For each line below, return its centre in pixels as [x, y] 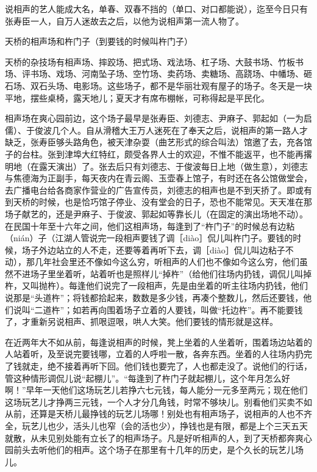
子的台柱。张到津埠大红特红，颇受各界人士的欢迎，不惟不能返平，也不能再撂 [158, 154]
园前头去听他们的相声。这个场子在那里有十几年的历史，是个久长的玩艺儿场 [154, 450]
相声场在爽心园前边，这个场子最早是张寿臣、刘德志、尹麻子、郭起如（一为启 [158, 118]
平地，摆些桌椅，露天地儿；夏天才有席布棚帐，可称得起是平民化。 [137, 97]
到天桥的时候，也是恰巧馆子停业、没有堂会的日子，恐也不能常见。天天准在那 [158, 202]
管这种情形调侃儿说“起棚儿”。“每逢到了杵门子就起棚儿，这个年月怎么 [143, 378]
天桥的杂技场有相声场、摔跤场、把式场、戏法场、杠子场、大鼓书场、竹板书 [154, 61]
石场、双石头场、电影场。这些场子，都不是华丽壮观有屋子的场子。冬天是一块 [158, 85]
